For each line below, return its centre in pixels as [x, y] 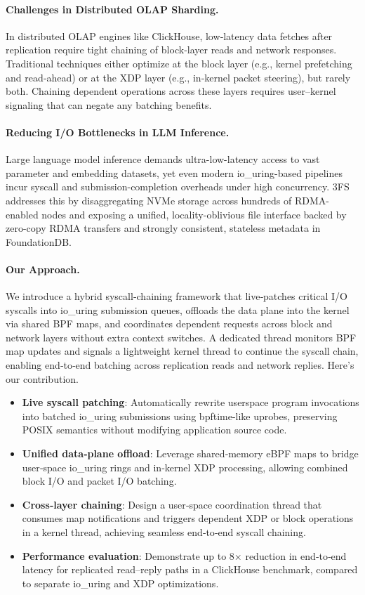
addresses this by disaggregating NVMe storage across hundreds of [149, 200]
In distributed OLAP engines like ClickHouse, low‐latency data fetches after [169, 35]
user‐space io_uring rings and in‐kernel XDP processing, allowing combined [185, 467]
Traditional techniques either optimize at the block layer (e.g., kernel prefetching [179, 63]
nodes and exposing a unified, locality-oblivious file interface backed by [194, 214]
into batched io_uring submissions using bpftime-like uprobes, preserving [180, 416]
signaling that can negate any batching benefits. [109, 104]
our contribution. [42, 378]
